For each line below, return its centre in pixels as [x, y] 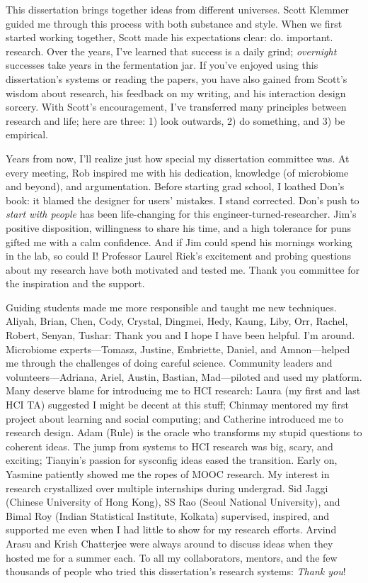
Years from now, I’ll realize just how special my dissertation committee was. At [178, 158]
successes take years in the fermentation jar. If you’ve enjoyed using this [162, 65]
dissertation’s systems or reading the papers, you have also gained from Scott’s [177, 78]
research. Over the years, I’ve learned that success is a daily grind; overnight [171, 51]
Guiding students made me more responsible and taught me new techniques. [171, 307]
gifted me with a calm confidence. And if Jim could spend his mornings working [179, 241]
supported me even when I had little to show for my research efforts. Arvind [171, 529]
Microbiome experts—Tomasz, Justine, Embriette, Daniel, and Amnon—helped [178, 349]
